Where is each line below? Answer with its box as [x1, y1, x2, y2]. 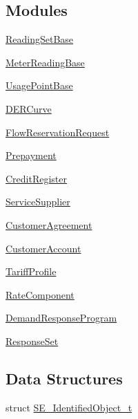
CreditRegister [6, 171, 68, 185]
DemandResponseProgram [6, 310, 117, 325]
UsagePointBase [6, 78, 73, 93]
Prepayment [6, 148, 57, 162]
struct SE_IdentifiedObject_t [6, 400, 132, 414]
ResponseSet [6, 333, 59, 348]
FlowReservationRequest [6, 124, 110, 139]
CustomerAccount [6, 241, 81, 255]
